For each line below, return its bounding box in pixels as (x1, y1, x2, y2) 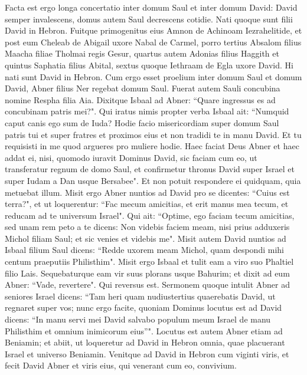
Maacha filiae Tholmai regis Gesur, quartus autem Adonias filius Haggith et (5, 47, 279, 60)
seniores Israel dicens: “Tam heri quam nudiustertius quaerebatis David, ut (5, 290, 276, 302)
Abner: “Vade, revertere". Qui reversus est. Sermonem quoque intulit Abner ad (5, 278, 290, 291)
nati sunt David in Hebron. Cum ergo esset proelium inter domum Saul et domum (5, 70, 302, 83)
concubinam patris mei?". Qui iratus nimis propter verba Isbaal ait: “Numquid (5, 105, 289, 117)
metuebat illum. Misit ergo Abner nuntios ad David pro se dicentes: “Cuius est (5, 186, 290, 198)
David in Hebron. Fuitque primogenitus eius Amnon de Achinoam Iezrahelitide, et (5, 24, 302, 37)
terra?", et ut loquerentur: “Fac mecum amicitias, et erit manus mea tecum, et (5, 198, 289, 210)
